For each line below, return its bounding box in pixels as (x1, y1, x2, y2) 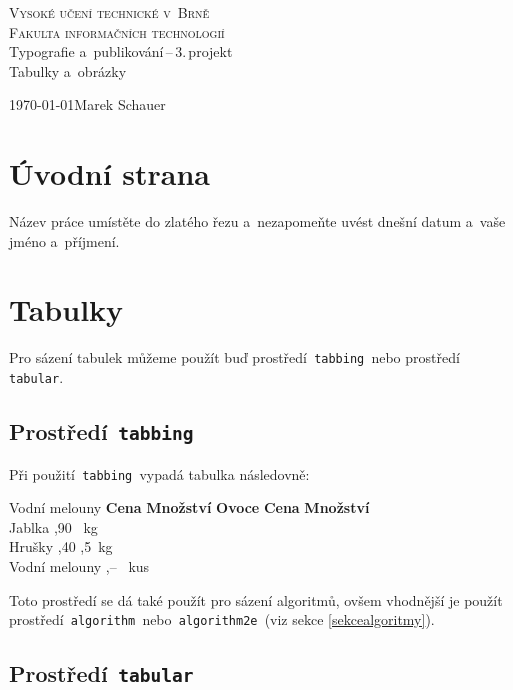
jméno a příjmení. (9, 230, 120, 251)
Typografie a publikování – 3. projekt (9, 41, 233, 62)
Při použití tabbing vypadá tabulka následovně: (9, 463, 310, 484)
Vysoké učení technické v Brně (9, 2, 210, 22)
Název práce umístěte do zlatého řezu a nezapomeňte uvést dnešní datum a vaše (9, 211, 506, 232)
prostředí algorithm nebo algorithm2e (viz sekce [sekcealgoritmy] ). (9, 609, 435, 630)
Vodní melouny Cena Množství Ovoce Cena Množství (9, 497, 370, 518)
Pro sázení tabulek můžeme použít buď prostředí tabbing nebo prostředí (9, 347, 460, 368)
